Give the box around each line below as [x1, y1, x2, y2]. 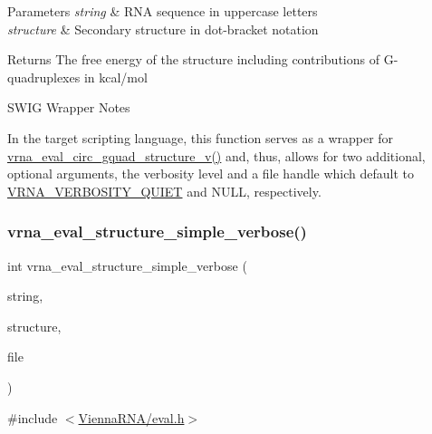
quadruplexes [7, 67, 81, 86]
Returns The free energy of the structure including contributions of [7, 50, 379, 69]
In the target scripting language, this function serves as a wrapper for [7, 128, 394, 147]
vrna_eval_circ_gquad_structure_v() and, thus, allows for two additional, [7, 146, 426, 165]
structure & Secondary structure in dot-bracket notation [7, 19, 319, 38]
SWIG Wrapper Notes [7, 98, 130, 117]
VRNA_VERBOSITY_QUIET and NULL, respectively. [7, 181, 322, 200]
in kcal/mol [83, 67, 148, 86]
